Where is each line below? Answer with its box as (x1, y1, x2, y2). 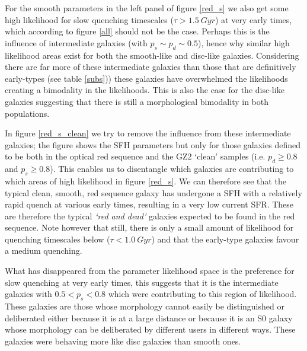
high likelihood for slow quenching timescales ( (5, 13, 174, 25)
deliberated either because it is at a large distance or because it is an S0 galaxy (5, 311, 293, 324)
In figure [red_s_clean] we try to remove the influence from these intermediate (5, 127, 291, 139)
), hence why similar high (197, 36, 290, 49)
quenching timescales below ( (5, 232, 110, 245)
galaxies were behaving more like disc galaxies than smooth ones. (5, 334, 241, 347)
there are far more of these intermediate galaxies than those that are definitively (5, 60, 296, 73)
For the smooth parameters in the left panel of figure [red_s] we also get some (5, 2, 289, 14)
